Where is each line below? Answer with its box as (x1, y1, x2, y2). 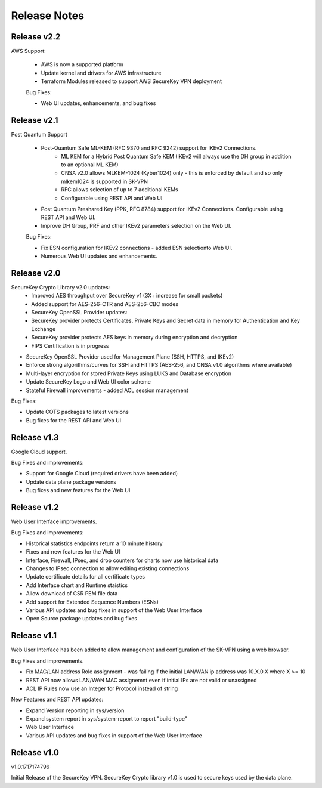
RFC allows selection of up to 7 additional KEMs (61, 186, 178, 193)
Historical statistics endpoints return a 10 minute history (26, 540, 163, 547)
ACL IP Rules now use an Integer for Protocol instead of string (26, 685, 178, 692)
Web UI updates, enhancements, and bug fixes (41, 100, 156, 107)
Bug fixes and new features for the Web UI (26, 487, 131, 494)
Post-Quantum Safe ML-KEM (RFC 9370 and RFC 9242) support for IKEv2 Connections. (41, 144, 257, 152)
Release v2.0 (11, 268, 61, 278)
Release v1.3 (11, 432, 59, 443)
